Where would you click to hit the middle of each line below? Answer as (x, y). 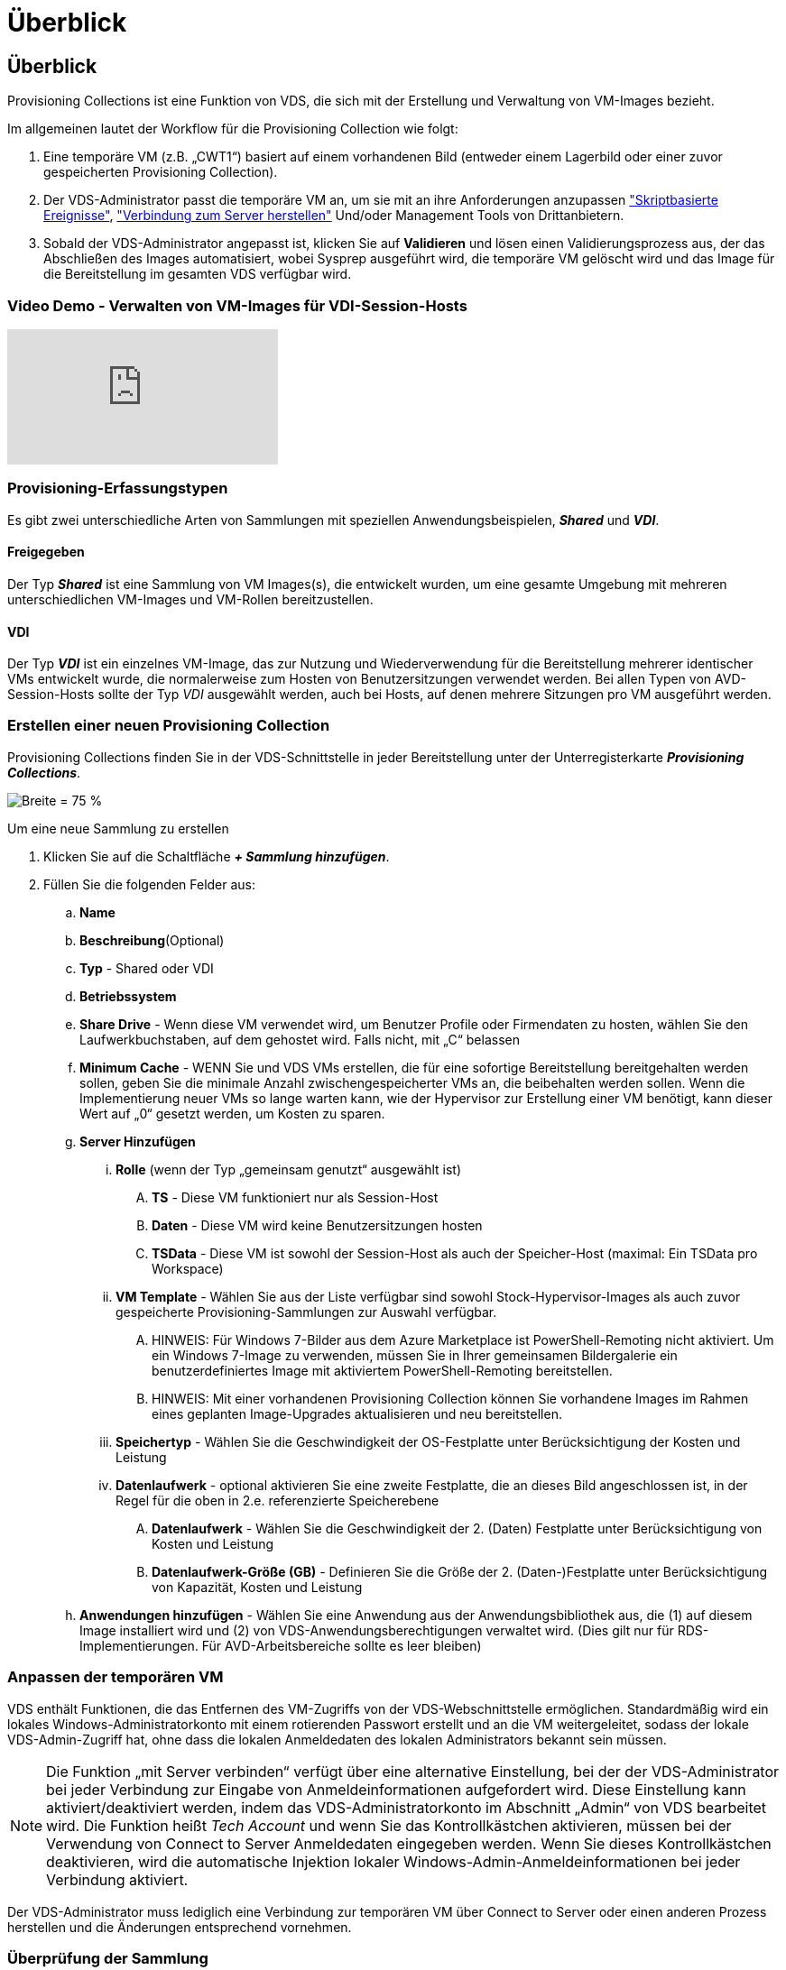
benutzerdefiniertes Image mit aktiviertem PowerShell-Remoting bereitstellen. (382, 1370)
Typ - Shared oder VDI (147, 968)
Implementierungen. (139, 1645)
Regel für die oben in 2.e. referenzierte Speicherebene (277, 1500)
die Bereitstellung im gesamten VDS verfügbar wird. (198, 274)
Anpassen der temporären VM (116, 1677)
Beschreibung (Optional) (152, 940)
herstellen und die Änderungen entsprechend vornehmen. (180, 1927)
